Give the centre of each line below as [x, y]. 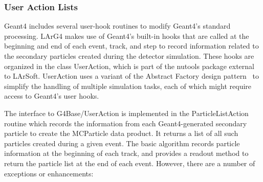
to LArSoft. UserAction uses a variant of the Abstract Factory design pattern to [132, 76]
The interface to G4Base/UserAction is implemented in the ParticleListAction [126, 113]
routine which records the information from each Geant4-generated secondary [126, 123]
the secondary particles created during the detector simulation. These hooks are [129, 56]
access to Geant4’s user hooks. [52, 96]
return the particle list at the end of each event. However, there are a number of [130, 163]
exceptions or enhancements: [49, 173]
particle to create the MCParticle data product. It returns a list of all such [121, 133]
